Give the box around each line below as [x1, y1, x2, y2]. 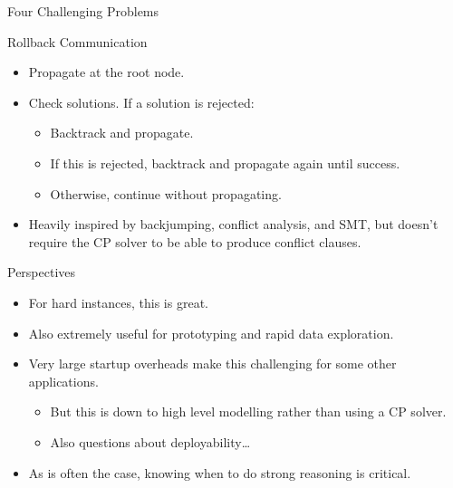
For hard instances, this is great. [28, 292, 208, 311]
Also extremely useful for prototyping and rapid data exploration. [28, 323, 394, 342]
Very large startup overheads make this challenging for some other [28, 354, 397, 373]
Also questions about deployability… [50, 432, 251, 451]
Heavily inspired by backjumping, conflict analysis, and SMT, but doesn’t [28, 215, 439, 234]
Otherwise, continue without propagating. [50, 184, 282, 203]
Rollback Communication [7, 32, 148, 51]
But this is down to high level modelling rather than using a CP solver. [50, 402, 447, 421]
